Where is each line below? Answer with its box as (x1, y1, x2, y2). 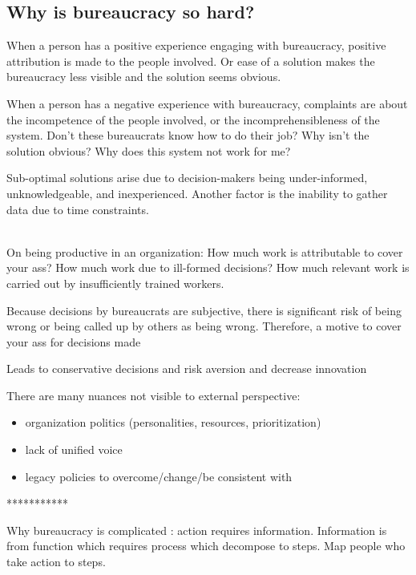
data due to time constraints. (6, 200, 149, 217)
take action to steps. (6, 553, 106, 570)
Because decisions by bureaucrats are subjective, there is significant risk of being (6, 302, 402, 318)
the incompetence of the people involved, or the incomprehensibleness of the (6, 111, 380, 128)
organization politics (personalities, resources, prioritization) (25, 414, 321, 431)
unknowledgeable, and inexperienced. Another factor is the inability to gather (6, 184, 388, 201)
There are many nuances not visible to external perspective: (6, 387, 301, 403)
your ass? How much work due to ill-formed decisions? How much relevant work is (6, 259, 410, 276)
